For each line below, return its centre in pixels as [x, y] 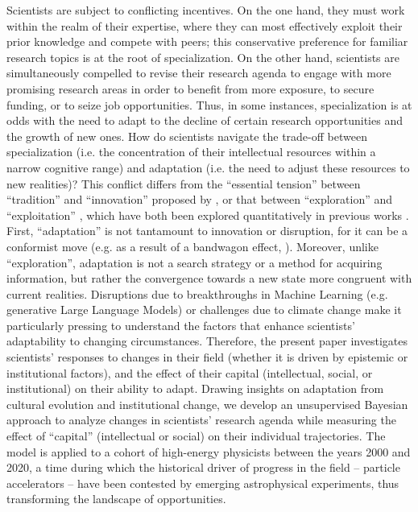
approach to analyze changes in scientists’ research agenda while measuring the [201, 420]
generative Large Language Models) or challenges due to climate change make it [204, 310]
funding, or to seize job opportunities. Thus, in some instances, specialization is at [209, 104]
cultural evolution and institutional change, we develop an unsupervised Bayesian [207, 404]
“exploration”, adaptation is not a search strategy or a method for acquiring [195, 262]
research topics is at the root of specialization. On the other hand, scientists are [203, 57]
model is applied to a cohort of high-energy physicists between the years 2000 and [209, 451]
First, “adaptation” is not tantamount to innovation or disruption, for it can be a [207, 231]
